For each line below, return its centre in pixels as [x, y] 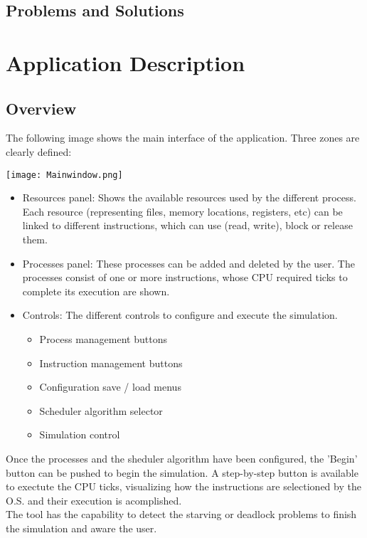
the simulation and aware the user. [81, 528]
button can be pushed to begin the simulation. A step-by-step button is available [182, 472]
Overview [41, 108]
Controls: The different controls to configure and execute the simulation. [180, 315]
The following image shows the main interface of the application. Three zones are [183, 138]
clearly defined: [39, 151]
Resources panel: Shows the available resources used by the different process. [189, 197]
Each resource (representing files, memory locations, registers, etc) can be [182, 211]
